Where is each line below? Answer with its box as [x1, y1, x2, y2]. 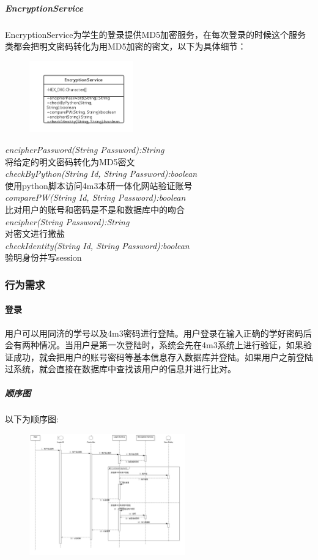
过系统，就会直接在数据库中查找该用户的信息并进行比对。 [5, 362, 236, 375]
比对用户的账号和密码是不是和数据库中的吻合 [5, 203, 185, 215]
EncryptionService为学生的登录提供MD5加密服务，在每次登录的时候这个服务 [5, 28, 306, 40]
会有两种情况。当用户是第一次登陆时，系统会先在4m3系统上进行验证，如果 [5, 338, 303, 351]
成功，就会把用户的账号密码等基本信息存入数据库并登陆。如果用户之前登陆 [13, 350, 313, 363]
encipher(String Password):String [5, 215, 130, 228]
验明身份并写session [5, 251, 82, 264]
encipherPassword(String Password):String [5, 143, 165, 155]
